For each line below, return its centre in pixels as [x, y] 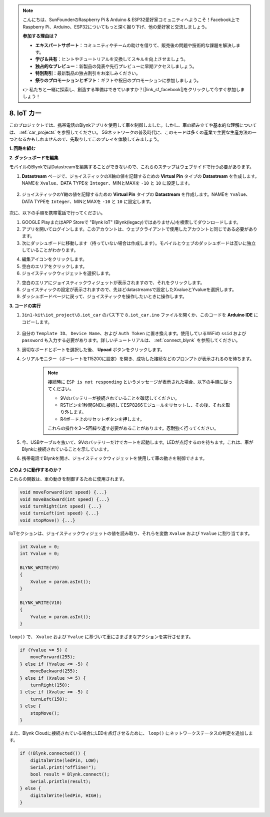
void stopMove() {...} [47, 520]
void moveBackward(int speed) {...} [65, 499]
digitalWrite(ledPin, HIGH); [66, 795]
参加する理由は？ [40, 36]
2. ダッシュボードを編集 [34, 157]
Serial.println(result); [61, 781]
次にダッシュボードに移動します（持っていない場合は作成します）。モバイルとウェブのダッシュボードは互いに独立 [139, 243]
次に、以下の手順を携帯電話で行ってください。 [57, 213]
